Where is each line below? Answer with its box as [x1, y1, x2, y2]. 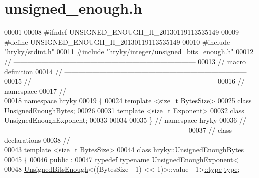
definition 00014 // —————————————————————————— [4, 66, 247, 76]
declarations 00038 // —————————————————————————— [4, 134, 255, 145]
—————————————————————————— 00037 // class [4, 125, 232, 135]
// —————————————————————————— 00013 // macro [4, 56, 246, 66]
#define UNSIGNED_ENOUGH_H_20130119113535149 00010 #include [4, 36, 230, 47]
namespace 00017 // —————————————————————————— [4, 85, 251, 96]
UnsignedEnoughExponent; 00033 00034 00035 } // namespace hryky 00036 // [4, 115, 247, 125]
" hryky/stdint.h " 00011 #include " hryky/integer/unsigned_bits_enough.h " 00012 [4, 46, 254, 57]
